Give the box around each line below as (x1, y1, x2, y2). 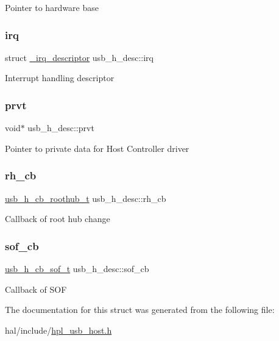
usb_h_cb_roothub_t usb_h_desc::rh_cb (5, 192, 166, 204)
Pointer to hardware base (5, 1, 99, 13)
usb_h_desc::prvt (27, 121, 94, 134)
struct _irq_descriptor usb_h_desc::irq (5, 51, 154, 63)
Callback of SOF (5, 282, 67, 295)
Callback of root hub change (5, 212, 110, 225)
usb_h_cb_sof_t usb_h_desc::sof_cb (5, 262, 149, 275)
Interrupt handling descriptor (5, 71, 115, 84)
